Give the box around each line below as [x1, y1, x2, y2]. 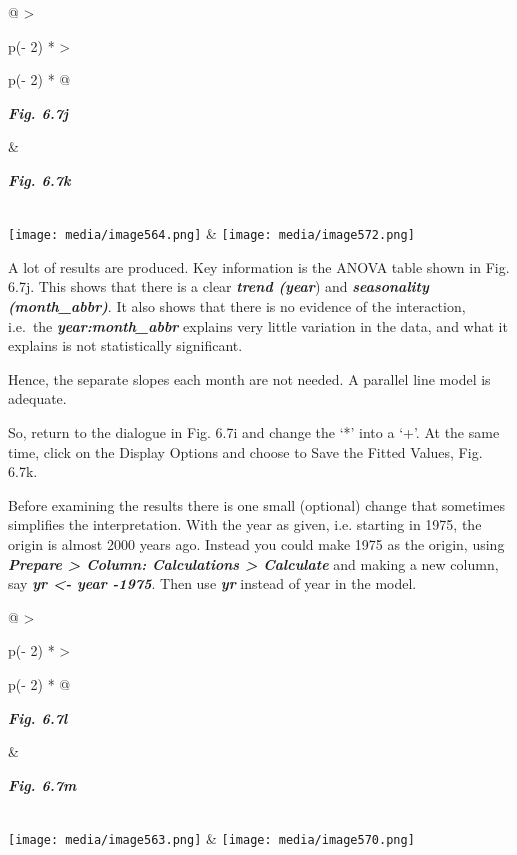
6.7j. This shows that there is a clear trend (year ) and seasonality [8, 276, 429, 297]
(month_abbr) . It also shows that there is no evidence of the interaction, [8, 296, 466, 316]
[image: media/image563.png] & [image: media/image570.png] [8, 827, 415, 848]
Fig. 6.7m [8, 774, 77, 795]
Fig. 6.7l [8, 707, 68, 728]
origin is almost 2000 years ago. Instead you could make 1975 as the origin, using [8, 533, 505, 554]
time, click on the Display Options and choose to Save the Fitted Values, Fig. [8, 441, 483, 462]
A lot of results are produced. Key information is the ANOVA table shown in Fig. [8, 256, 510, 277]
